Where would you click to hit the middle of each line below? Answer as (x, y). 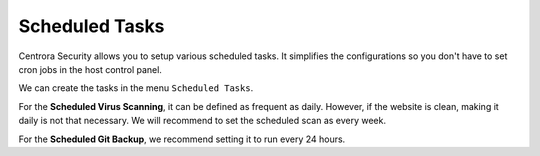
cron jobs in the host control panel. (90, 69)
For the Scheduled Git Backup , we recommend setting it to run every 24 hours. (182, 139)
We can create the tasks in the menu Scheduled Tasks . (136, 88)
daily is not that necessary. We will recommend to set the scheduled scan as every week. (202, 121)
